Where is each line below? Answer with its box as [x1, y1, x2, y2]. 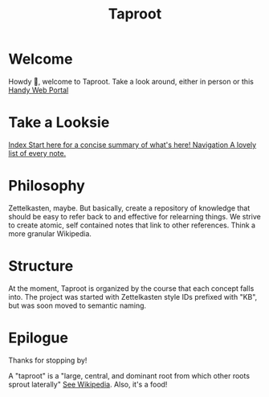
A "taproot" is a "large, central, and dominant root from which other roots [8, 370, 251, 380]
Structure [8, 257, 74, 275]
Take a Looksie [8, 113, 110, 132]
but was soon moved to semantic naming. [8, 301, 147, 310]
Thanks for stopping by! [8, 355, 88, 365]
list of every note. [8, 148, 67, 158]
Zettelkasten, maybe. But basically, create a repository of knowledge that [8, 203, 251, 213]
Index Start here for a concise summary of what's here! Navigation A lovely [8, 140, 257, 149]
